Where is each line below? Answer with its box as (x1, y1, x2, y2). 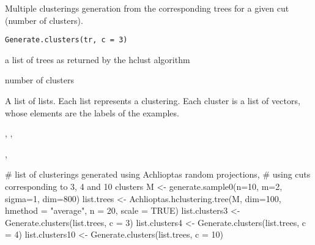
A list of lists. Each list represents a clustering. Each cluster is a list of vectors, (5, 94, 300, 107)
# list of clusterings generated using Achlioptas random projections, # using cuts (5, 168, 311, 181)
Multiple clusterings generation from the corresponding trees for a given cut (5, 2, 289, 14)
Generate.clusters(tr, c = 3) (5, 36, 128, 45)
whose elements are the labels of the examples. (5, 106, 179, 119)
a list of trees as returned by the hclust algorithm (5, 53, 190, 66)
